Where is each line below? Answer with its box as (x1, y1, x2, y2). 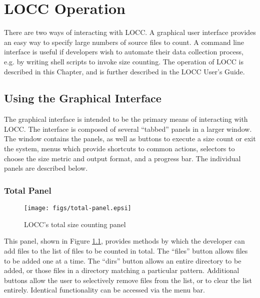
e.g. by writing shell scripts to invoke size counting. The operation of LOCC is (4, 56, 244, 66)
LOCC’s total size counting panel (24, 219, 126, 229)
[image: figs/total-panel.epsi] (24, 205, 131, 212)
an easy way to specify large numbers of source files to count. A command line (4, 36, 244, 47)
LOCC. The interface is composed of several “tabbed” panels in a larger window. (4, 123, 252, 134)
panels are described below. (4, 163, 88, 173)
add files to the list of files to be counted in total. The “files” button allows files (4, 245, 248, 256)
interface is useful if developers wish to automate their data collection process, (4, 46, 243, 57)
